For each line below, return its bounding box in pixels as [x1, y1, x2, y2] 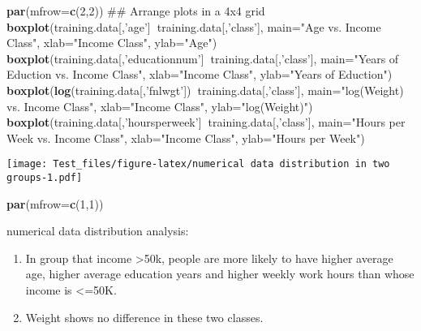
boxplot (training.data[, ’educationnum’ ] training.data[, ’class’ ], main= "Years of [6, 49, 399, 67]
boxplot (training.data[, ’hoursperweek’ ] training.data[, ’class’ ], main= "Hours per [6, 114, 406, 131]
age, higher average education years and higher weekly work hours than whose [25, 265, 415, 282]
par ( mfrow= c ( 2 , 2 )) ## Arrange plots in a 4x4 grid [6, 2, 265, 19]
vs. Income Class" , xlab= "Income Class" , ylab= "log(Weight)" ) [6, 97, 313, 114]
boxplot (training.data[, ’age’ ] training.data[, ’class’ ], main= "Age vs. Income [6, 18, 381, 35]
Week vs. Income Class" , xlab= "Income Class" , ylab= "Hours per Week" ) [6, 129, 365, 146]
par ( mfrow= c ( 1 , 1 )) [6, 195, 104, 212]
